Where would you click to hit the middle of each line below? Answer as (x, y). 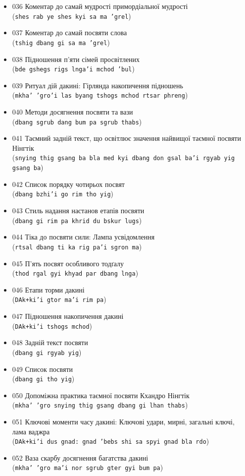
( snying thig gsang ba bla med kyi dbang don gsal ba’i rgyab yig (123, 157)
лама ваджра (31, 431)
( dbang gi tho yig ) (43, 379)
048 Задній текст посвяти (50, 342)
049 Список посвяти (42, 369)
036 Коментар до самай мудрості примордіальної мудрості (100, 6)
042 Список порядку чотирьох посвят (68, 184)
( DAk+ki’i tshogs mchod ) (52, 326)
